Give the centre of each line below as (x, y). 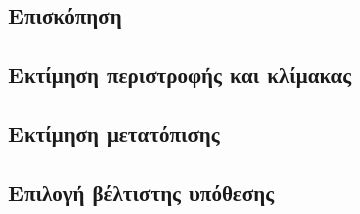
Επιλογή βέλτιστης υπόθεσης (141, 191)
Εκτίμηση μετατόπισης (114, 132)
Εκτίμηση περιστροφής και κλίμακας (180, 74)
